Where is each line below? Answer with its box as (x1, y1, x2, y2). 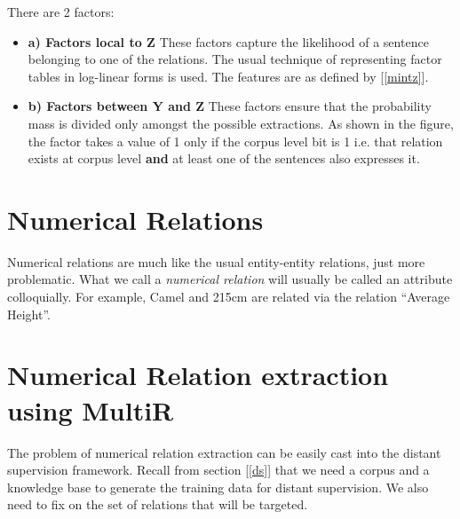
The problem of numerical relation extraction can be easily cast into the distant (7, 443, 441, 461)
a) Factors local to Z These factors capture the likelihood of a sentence (28, 32, 429, 51)
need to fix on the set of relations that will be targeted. (7, 495, 308, 514)
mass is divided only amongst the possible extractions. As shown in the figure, (28, 114, 454, 132)
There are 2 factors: (7, 3, 115, 20)
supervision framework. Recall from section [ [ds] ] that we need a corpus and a (7, 460, 430, 479)
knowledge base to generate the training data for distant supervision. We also (7, 477, 429, 496)
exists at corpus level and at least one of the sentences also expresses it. (28, 149, 420, 168)
